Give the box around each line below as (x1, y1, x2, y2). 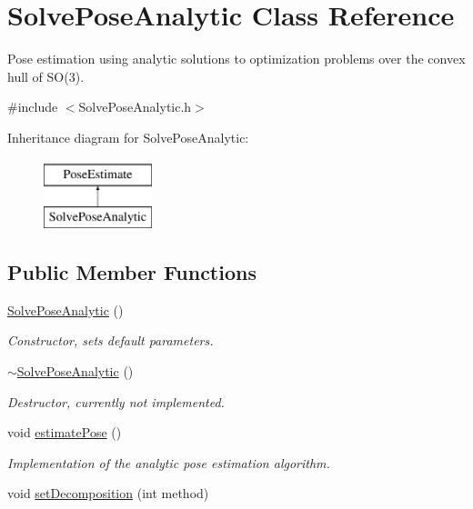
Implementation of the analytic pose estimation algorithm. (7, 453, 330, 472)
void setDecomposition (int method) (7, 484, 209, 503)
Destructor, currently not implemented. (7, 392, 225, 411)
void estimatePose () (7, 423, 122, 442)
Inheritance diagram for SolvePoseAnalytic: (7, 127, 249, 146)
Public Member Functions (7, 258, 257, 286)
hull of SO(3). (7, 66, 85, 85)
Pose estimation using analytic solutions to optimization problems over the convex (7, 49, 466, 68)
